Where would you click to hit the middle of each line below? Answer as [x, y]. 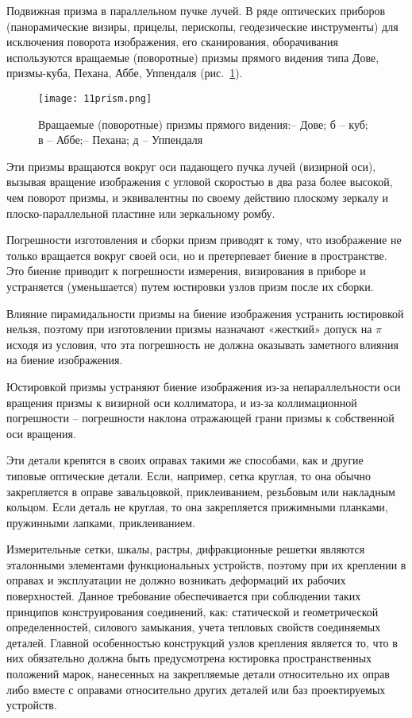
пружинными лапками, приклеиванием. [101, 522]
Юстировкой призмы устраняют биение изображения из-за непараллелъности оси [204, 386]
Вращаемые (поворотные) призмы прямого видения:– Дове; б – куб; [203, 124]
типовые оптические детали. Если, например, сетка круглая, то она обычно [189, 475]
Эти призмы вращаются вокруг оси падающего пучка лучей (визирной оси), [191, 166]
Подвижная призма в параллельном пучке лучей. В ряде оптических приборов [196, 10]
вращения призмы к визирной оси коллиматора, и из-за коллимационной [182, 402]
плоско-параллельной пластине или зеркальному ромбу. [141, 213]
